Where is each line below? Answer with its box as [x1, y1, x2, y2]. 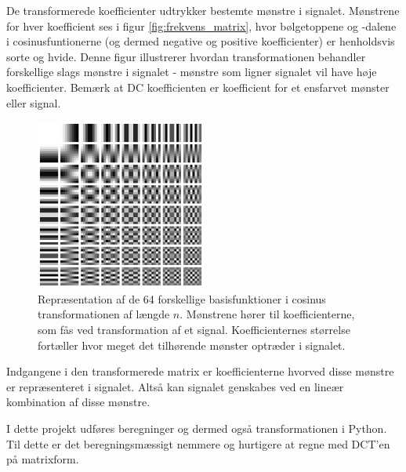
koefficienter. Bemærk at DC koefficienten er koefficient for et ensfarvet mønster [6, 78, 390, 95]
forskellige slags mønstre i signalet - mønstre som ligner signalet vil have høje [6, 64, 377, 80]
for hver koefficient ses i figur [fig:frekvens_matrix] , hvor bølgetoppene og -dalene [6, 17, 397, 34]
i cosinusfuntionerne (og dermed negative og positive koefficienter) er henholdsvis [6, 33, 395, 49]
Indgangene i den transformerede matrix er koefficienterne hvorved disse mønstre [6, 363, 394, 379]
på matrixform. [6, 451, 79, 467]
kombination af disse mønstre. [6, 394, 150, 410]
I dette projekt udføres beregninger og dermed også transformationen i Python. [6, 419, 387, 436]
